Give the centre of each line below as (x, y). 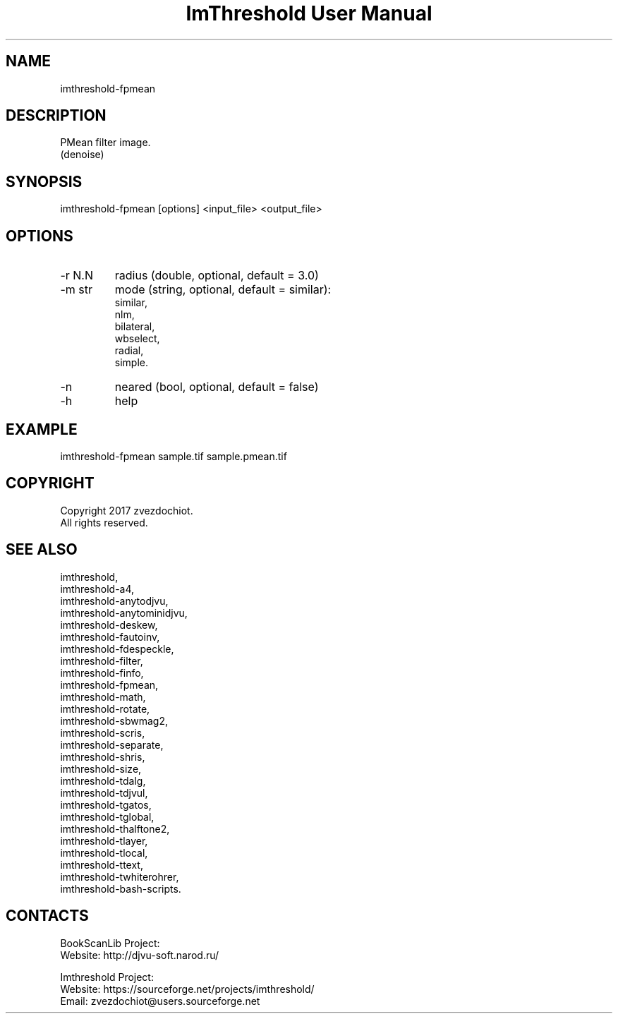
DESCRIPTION (56, 116)
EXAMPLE (42, 429)
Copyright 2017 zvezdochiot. (127, 510)
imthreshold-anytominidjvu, (124, 613)
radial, (129, 351)
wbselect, (137, 339)
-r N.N (77, 276)
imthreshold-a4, (97, 589)
